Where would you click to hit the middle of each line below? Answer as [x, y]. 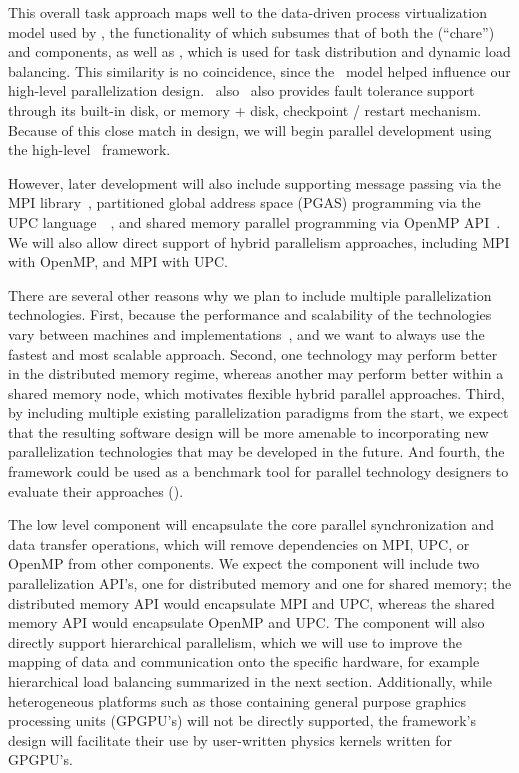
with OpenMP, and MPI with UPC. [118, 261]
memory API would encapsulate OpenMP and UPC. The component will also [246, 622]
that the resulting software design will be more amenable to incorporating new [248, 431]
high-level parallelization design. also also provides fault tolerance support [241, 90]
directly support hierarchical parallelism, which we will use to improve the [235, 641]
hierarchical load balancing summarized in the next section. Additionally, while [250, 681]
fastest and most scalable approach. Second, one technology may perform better [253, 353]
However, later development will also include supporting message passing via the [254, 182]
